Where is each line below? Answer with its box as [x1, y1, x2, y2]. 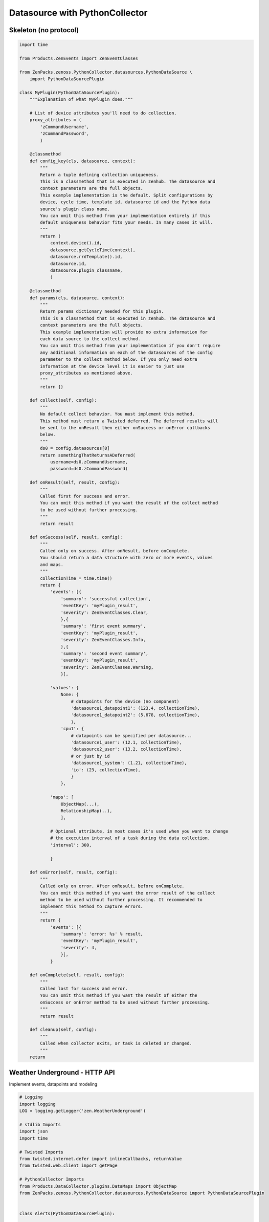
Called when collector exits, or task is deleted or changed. [40, 1041, 193, 1046]
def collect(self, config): [29, 397, 97, 403]
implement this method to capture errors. [40, 904, 144, 909]
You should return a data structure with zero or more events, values [40, 555, 213, 561]
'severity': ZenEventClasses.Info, [60, 637, 146, 643]
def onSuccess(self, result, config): [29, 534, 123, 540]
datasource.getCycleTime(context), [50, 247, 135, 253]
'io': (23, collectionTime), [71, 767, 141, 772]
